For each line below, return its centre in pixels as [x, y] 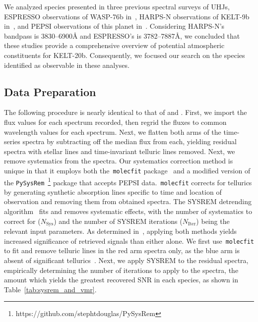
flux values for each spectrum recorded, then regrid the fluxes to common [115, 122]
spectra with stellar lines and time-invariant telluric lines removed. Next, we [120, 151]
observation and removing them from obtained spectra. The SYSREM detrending [128, 201]
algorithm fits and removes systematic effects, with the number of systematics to [128, 211]
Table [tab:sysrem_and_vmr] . [50, 289]
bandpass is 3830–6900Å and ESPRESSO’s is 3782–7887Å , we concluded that [122, 35]
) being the [213, 221]
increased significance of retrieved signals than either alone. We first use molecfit [129, 241]
